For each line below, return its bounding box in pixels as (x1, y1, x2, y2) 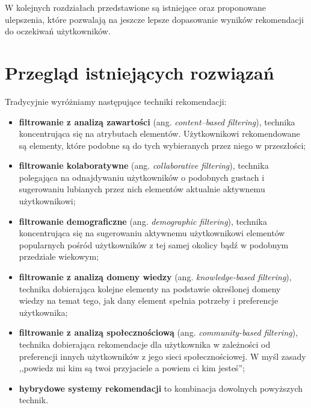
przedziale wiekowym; (19, 250, 99, 263)
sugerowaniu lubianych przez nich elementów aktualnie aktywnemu (19, 183, 265, 195)
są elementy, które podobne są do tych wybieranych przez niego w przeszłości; (19, 139, 306, 151)
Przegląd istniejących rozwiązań (5, 60, 274, 84)
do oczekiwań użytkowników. (5, 25, 111, 37)
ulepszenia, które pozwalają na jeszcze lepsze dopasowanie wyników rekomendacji (5, 13, 304, 25)
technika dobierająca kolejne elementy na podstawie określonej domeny (19, 282, 281, 295)
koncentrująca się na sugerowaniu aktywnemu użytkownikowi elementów (19, 227, 285, 239)
